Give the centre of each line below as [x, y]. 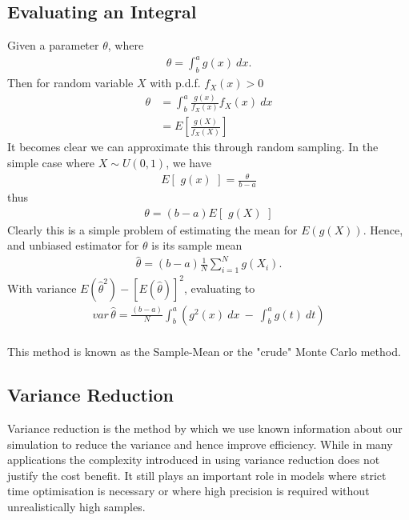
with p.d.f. [175, 83]
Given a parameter [53, 45]
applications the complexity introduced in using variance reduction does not [194, 460]
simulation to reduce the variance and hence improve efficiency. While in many [200, 444]
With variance [42, 288]
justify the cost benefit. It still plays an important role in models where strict [197, 475]
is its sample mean [197, 245]
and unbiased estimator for [73, 245]
